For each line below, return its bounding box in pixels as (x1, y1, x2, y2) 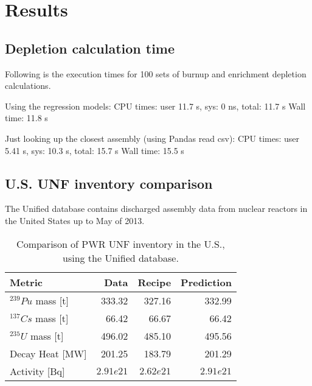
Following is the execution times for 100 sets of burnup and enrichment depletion (5, 67, 307, 80)
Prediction (181, 275, 232, 289)
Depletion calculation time (5, 38, 175, 57)
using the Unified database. (62, 250, 179, 265)
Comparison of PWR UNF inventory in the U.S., (16, 236, 225, 251)
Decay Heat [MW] (10, 346, 87, 360)
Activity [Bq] (10, 363, 65, 378)
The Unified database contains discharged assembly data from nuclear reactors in (5, 202, 308, 215)
